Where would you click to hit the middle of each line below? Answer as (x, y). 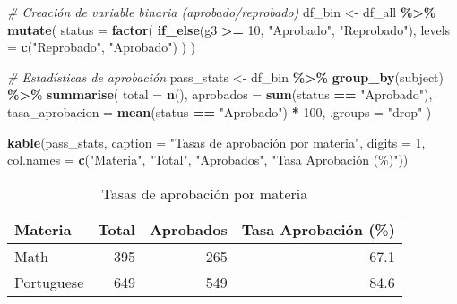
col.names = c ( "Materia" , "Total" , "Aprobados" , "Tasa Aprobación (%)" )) (208, 160)
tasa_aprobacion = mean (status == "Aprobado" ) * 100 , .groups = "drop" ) (220, 111)
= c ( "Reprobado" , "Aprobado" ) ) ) (102, 47)
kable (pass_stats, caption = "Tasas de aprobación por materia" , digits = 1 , (216, 142)
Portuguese (49, 282)
